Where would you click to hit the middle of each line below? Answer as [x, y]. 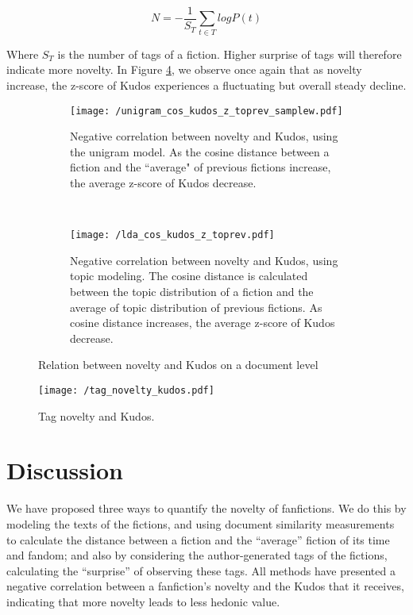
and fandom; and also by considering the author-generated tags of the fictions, [197, 555]
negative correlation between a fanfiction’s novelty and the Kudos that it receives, [205, 586]
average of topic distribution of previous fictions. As [196, 307]
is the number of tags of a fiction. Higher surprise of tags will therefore [230, 54]
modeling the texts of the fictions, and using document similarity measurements [201, 523]
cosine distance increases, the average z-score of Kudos [203, 323]
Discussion [65, 470]
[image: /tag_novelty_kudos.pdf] [126, 391]
